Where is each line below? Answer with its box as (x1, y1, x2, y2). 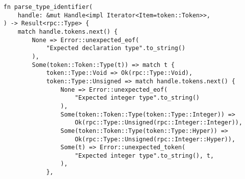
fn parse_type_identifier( (3, 3, 93, 10)
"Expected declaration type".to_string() (46, 45, 186, 52)
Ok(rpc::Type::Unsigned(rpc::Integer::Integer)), (75, 119, 243, 126)
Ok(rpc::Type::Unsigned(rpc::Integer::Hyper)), (75, 135, 236, 143)
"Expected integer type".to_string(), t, (75, 152, 214, 159)
